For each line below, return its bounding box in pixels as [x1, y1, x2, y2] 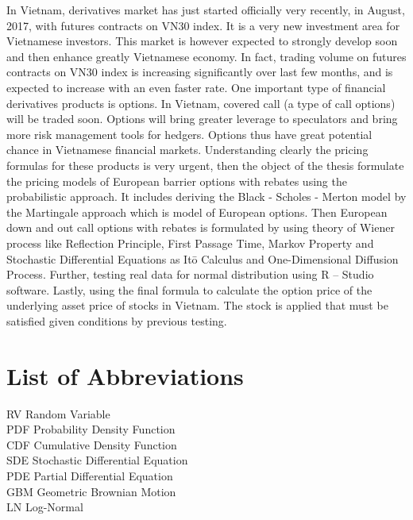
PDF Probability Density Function [6, 421, 176, 437]
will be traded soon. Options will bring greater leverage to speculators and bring [6, 110, 398, 127]
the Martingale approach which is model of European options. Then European [6, 203, 388, 220]
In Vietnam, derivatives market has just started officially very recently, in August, [6, 2, 405, 17]
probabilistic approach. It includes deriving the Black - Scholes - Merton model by [6, 188, 407, 205]
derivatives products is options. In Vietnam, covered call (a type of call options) [6, 94, 396, 111]
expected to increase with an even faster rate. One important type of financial [6, 79, 386, 95]
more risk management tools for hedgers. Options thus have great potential [6, 125, 372, 142]
